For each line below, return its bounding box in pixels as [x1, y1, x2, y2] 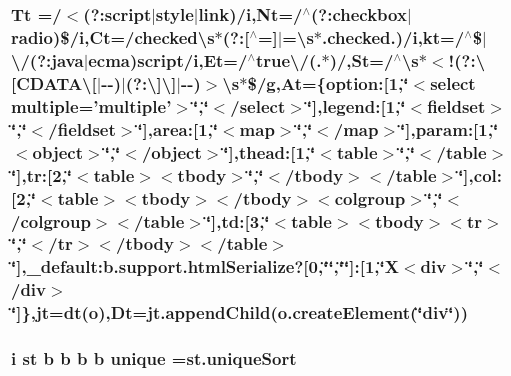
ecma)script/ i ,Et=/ [88, 47, 248, 72]
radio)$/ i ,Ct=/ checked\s [11, 24, 215, 49]
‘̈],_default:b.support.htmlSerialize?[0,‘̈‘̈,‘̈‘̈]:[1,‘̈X [11, 254, 399, 279]
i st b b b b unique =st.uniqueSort [11, 346, 297, 371]
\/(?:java [11, 47, 84, 72]
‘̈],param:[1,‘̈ [400, 116, 499, 141]
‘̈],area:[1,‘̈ [137, 116, 218, 141]
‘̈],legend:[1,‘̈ [306, 93, 406, 118]
